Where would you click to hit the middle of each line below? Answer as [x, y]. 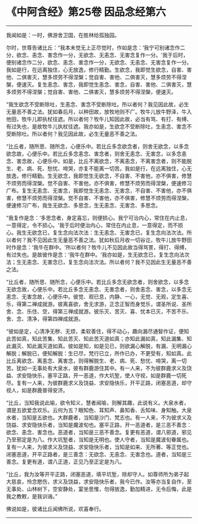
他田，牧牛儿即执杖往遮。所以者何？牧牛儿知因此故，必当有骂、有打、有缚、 [99, 119]
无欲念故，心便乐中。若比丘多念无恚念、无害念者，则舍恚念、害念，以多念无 [99, 289]
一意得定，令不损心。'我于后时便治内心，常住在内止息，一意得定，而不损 [95, 225]
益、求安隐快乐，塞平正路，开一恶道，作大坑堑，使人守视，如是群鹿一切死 [96, 375]
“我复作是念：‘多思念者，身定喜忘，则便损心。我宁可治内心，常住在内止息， [98, 217]
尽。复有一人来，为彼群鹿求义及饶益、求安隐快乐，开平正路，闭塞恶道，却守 [99, 383]
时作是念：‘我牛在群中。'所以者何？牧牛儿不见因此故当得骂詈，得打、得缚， [98, 247]
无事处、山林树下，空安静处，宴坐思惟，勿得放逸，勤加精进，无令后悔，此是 [99, 489]
